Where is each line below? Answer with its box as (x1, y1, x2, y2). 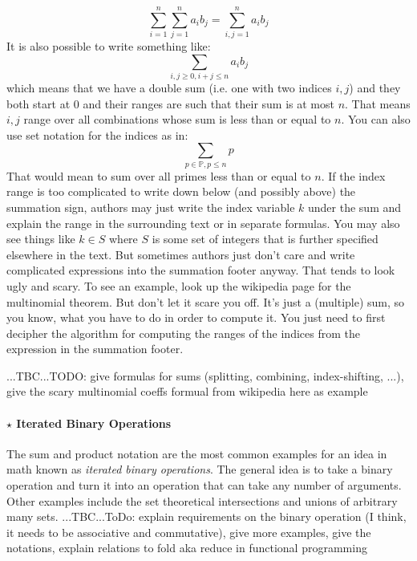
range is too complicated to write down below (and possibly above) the (6, 183, 356, 200)
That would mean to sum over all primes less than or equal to (6, 167, 311, 184)
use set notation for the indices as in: (6, 126, 188, 143)
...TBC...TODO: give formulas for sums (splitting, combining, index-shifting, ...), (6, 367, 404, 384)
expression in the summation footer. (6, 340, 184, 357)
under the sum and (308, 198, 402, 215)
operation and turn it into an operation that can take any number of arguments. (6, 477, 402, 494)
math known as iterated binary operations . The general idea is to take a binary (6, 461, 393, 478)
